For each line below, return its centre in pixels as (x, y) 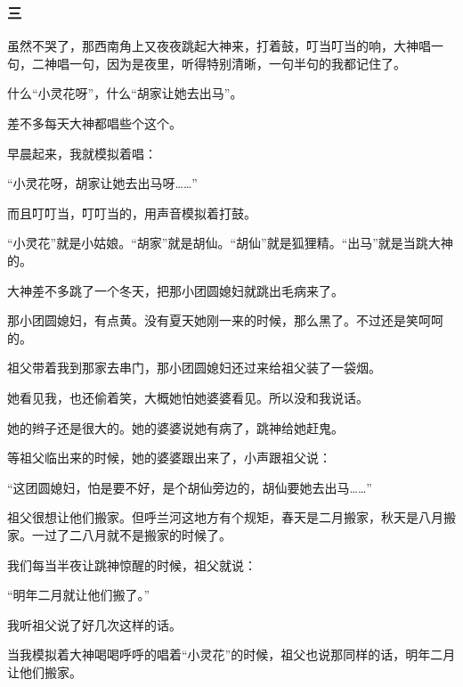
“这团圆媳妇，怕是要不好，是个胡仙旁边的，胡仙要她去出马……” (190, 487)
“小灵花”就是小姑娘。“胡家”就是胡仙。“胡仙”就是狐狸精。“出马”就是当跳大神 (230, 243)
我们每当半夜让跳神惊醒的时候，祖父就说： (132, 564)
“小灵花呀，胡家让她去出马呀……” (102, 183)
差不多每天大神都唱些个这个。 (94, 123)
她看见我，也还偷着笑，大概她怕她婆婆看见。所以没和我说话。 (188, 397)
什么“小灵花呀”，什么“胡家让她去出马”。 (125, 93)
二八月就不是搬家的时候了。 (150, 534)
